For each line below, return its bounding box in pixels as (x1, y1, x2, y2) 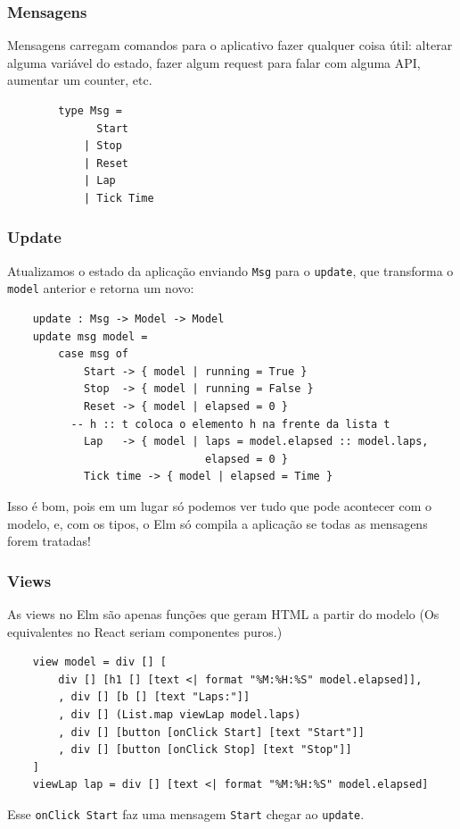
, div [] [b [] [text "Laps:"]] (58, 691, 251, 704)
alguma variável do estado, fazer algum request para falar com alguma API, (7, 53, 421, 71)
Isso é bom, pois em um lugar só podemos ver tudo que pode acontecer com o (7, 497, 432, 515)
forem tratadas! (7, 532, 91, 550)
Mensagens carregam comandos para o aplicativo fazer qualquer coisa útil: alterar (7, 36, 453, 54)
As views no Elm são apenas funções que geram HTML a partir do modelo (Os (7, 605, 439, 624)
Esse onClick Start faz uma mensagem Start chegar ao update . (7, 804, 365, 823)
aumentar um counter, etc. (7, 71, 152, 89)
